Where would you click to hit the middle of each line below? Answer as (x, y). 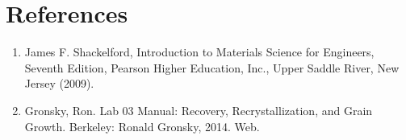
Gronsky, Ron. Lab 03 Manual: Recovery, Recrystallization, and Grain (199, 110)
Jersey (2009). (59, 83)
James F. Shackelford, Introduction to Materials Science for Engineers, (199, 52)
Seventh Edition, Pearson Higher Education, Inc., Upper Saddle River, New (212, 67)
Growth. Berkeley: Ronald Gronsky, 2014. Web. (142, 126)
